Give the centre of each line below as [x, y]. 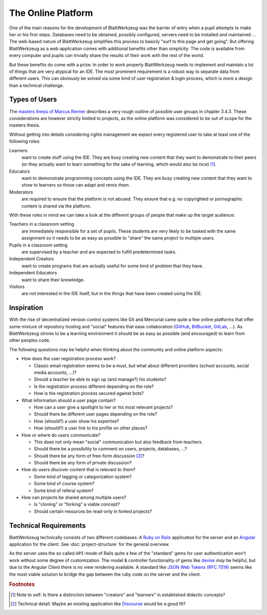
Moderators [21, 192]
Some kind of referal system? [64, 491]
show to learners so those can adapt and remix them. [76, 185]
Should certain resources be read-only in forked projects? [93, 511]
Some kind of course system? [64, 484]
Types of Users [33, 99]
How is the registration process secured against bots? [89, 393]
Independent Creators [32, 259]
